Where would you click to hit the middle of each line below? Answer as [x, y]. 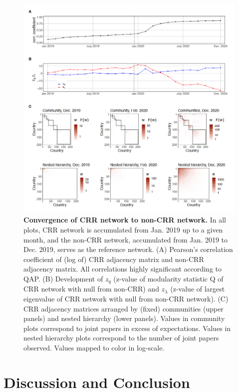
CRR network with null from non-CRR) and [91, 289]
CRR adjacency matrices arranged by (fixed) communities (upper [123, 308]
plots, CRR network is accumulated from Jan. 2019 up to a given [123, 229]
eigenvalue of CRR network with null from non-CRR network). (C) [126, 298]
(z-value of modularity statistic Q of [168, 278]
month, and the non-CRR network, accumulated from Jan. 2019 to [125, 239]
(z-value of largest [198, 289]
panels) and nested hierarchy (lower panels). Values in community [124, 318]
